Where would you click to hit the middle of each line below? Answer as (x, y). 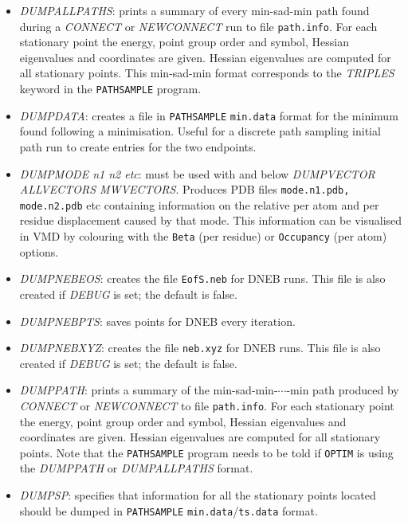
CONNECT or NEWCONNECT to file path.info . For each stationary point (207, 405)
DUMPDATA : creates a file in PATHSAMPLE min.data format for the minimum (209, 115)
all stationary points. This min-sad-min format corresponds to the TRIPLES (207, 73)
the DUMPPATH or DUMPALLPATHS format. (136, 468)
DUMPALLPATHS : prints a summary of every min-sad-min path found (194, 10)
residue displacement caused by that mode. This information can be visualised (211, 220)
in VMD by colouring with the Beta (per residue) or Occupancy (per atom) (203, 236)
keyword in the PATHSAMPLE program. (110, 89)
